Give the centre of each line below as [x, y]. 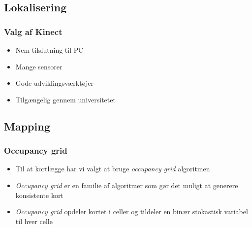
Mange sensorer [39, 66]
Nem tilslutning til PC [49, 50]
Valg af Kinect [33, 31]
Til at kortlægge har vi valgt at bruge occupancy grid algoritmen [113, 169]
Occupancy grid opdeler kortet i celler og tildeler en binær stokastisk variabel [132, 212]
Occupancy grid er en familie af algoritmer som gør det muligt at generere [127, 185]
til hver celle [34, 221]
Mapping [27, 126]
